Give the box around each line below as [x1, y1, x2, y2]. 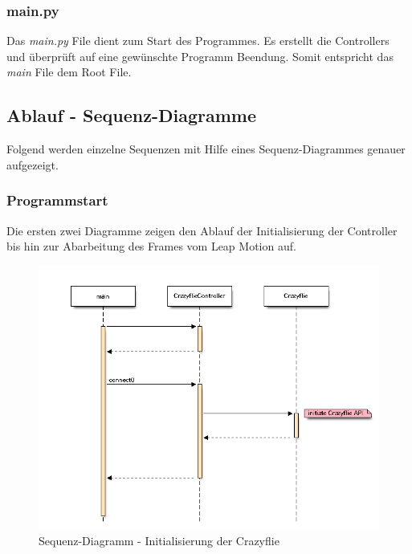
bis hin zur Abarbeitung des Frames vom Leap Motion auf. [6, 238, 296, 255]
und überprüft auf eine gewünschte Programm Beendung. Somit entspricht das [6, 47, 394, 64]
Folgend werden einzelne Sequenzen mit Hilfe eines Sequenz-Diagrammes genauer [6, 141, 406, 157]
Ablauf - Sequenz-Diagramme [6, 103, 256, 128]
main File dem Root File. [6, 63, 132, 80]
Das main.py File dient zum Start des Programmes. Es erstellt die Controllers [6, 32, 390, 49]
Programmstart [6, 190, 108, 210]
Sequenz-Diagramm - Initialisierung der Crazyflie [39, 532, 279, 549]
